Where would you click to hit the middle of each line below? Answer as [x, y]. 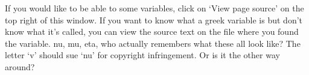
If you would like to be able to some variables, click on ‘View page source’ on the [154, 8]
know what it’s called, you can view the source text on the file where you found [152, 31]
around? [20, 66]
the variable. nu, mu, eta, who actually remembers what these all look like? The [153, 43]
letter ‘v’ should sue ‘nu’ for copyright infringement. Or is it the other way [142, 55]
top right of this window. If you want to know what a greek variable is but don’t [154, 19]
